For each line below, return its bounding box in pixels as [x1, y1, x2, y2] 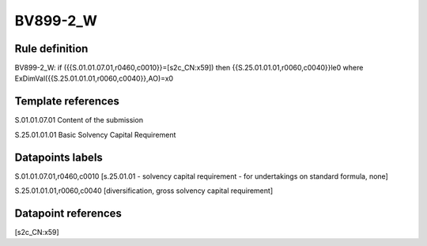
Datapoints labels [14, 150, 103, 164]
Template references [14, 95, 120, 108]
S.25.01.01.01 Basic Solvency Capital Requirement [14, 130, 176, 139]
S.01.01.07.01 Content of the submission [14, 115, 144, 125]
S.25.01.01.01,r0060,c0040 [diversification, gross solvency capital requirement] [14, 186, 273, 195]
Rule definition [14, 42, 89, 55]
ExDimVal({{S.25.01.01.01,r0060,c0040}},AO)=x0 [14, 74, 174, 83]
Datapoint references [14, 206, 123, 220]
